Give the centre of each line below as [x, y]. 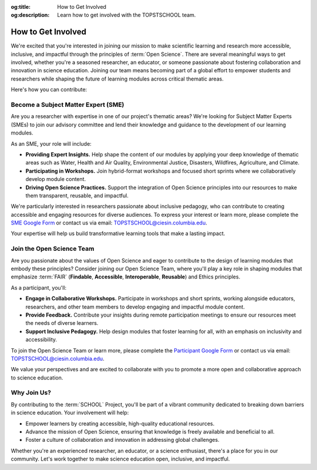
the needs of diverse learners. [62, 323]
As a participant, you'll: [39, 287]
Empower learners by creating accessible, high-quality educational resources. [120, 424]
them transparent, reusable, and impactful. [77, 195]
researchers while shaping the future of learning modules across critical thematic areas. [117, 79]
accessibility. [41, 340]
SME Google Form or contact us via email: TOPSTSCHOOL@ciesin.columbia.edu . [109, 223]
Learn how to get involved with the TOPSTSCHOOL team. [127, 15]
